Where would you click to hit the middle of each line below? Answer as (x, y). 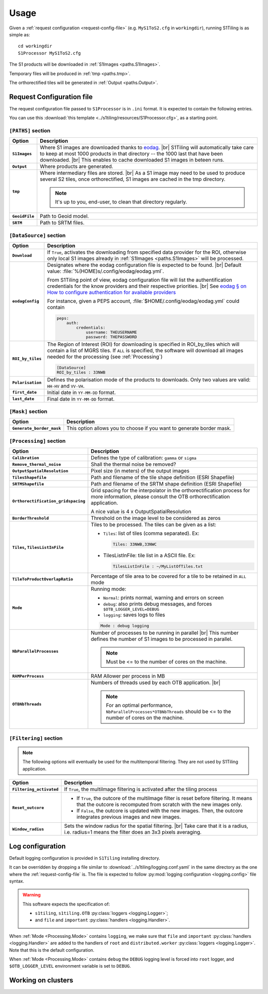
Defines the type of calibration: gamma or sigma (144, 458)
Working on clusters (41, 980)
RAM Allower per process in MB (128, 676)
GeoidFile (23, 216)
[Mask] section (28, 411)
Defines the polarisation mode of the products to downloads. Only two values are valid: (149, 380)
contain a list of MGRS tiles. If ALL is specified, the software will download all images (145, 350)
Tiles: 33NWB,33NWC (134, 545)
